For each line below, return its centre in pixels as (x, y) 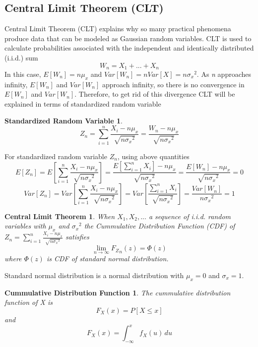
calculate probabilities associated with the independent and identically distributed (129, 48)
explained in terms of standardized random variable (83, 104)
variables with (25, 226)
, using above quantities (153, 156)
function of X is (29, 302)
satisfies (77, 237)
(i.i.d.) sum (21, 57)
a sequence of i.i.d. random (190, 216)
